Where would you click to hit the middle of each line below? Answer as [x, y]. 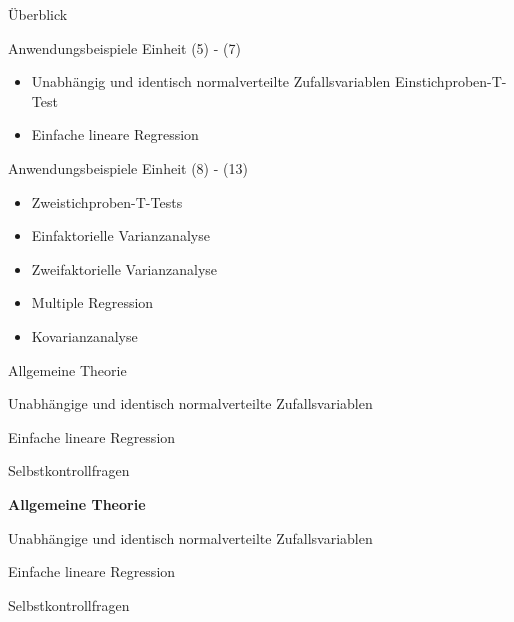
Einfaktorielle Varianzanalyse [120, 235]
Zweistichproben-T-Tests [107, 201]
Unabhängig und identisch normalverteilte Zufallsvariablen [211, 81]
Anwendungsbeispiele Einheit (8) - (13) [128, 167]
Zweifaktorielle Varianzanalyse [124, 268]
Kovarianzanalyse [84, 335]
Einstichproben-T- [450, 81]
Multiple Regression [92, 302]
